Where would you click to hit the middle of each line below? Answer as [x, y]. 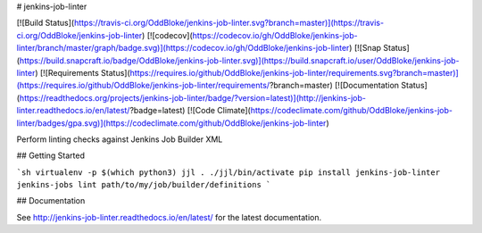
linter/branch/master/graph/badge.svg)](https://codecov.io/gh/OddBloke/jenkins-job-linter [183, 48]
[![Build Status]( [46, 23]
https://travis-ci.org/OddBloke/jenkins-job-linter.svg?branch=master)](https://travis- [229, 23]
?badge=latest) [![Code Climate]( [191, 111]
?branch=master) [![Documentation [334, 86]
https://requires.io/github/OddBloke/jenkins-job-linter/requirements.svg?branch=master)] [294, 72]
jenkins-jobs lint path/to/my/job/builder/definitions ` [144, 185]
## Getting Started [50, 155]
